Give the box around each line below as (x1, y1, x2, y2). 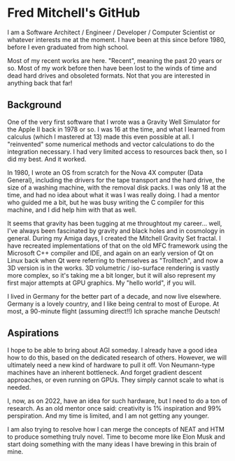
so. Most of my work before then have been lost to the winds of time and (7, 64, 217, 72)
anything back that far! (7, 78, 73, 87)
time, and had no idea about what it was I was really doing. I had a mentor (7, 190, 220, 199)
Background (7, 99, 62, 111)
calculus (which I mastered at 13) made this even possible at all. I (7, 132, 194, 141)
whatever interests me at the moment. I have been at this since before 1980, (7, 35, 226, 43)
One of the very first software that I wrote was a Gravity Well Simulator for (7, 118, 220, 126)
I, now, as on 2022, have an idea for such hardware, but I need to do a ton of (7, 397, 228, 405)
